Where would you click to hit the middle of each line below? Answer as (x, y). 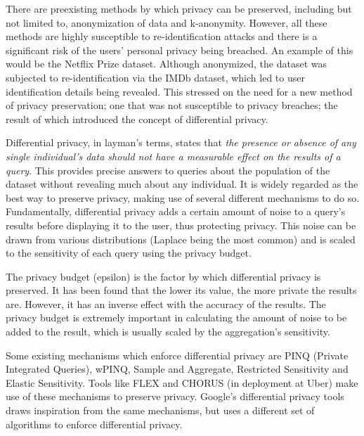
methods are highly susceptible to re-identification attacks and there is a (162, 36)
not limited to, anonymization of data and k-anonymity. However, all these (167, 22)
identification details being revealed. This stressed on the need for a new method (179, 91)
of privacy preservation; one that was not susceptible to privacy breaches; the (172, 105)
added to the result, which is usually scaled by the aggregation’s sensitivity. (168, 332)
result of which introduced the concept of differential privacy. (137, 118)
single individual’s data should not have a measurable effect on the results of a (173, 156)
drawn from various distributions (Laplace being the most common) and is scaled (181, 239)
